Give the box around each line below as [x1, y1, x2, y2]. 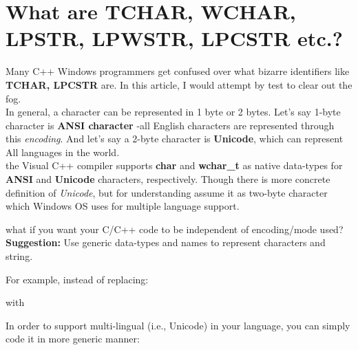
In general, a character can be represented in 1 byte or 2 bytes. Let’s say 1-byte [6, 105, 341, 119]
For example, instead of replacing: [6, 272, 149, 286]
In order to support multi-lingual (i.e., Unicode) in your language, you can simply [6, 318, 350, 332]
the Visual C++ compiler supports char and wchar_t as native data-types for [6, 158, 343, 173]
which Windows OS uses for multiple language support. [6, 199, 240, 213]
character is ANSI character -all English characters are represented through [6, 118, 335, 132]
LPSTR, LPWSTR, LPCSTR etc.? [6, 24, 343, 52]
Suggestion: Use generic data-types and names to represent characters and [6, 235, 326, 250]
